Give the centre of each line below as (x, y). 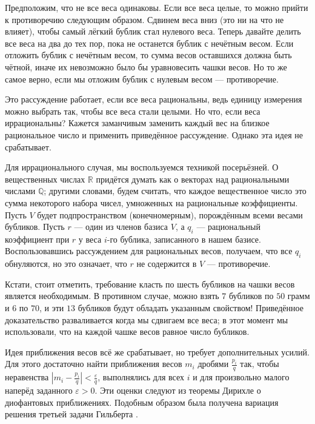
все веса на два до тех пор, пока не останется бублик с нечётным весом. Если (149, 43)
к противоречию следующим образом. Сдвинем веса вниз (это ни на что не (144, 19)
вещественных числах (45, 179)
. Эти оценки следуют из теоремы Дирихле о (178, 390)
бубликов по (251, 296)
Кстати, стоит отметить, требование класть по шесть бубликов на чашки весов (150, 284)
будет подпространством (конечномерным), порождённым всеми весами (170, 214)
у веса (90, 239)
